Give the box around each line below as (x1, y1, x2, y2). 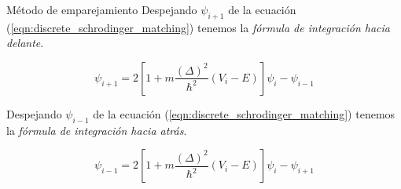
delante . (6, 35, 44, 51)
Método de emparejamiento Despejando (6, 2, 197, 17)
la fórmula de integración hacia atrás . (6, 122, 187, 138)
